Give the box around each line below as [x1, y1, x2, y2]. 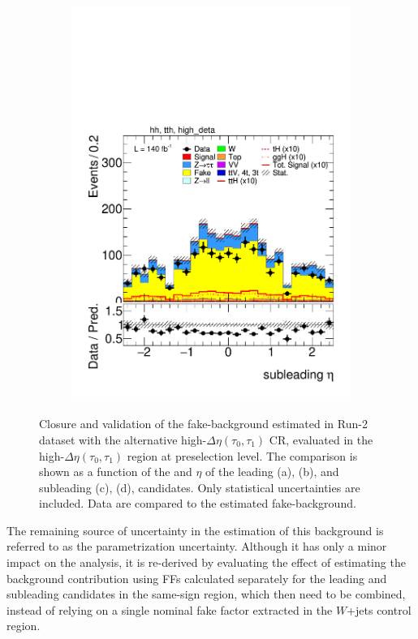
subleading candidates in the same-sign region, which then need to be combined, [6, 585, 406, 603]
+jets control [347, 601, 412, 618]
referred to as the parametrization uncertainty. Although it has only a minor [6, 538, 387, 555]
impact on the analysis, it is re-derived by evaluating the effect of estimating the [6, 554, 406, 571]
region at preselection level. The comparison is [127, 447, 358, 464]
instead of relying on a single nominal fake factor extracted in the [6, 601, 333, 618]
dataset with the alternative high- [39, 431, 207, 448]
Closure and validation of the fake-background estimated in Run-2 [39, 415, 368, 432]
